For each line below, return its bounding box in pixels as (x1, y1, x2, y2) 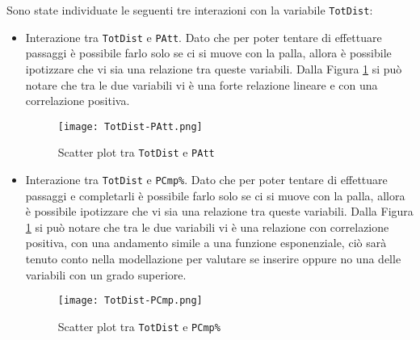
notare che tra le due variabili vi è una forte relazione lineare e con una (25, 76, 378, 93)
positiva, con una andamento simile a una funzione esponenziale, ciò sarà (25, 234, 387, 251)
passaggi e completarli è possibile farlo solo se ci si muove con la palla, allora (25, 187, 405, 204)
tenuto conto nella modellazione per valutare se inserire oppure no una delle (25, 250, 401, 267)
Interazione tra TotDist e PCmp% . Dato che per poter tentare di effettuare (25, 171, 388, 187)
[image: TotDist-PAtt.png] (57, 120, 203, 132)
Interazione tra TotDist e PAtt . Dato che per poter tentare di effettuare (25, 28, 382, 45)
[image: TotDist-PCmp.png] (57, 295, 203, 307)
